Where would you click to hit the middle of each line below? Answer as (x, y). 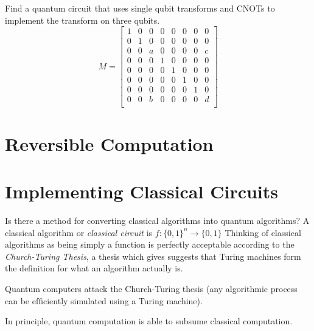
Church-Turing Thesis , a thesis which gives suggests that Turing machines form (153, 256)
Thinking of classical (263, 232)
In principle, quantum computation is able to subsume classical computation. (149, 321)
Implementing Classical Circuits (142, 191)
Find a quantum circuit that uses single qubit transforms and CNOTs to (140, 8)
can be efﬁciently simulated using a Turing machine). (104, 300)
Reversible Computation (109, 143)
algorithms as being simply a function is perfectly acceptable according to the (150, 244)
